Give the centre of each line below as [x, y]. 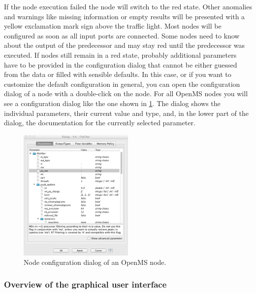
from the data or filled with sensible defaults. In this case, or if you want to [118, 74]
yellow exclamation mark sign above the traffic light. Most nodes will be [113, 26]
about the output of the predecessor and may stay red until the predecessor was [125, 45]
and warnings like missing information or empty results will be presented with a [125, 16]
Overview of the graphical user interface [85, 284]
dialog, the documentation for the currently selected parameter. [100, 123]
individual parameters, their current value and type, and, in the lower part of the [127, 113]
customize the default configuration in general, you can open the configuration [122, 84]
